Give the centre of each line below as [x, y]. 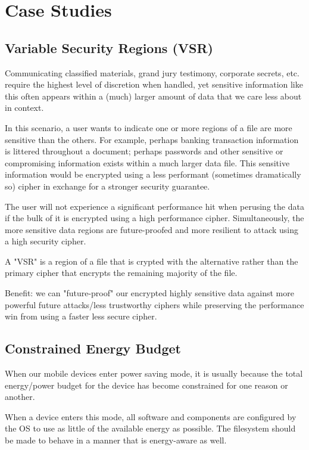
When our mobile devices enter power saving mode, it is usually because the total [154, 373]
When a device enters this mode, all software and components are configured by [151, 416]
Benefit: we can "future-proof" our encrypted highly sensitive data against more [149, 293]
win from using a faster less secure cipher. [81, 316]
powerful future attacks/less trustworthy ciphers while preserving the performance [154, 304]
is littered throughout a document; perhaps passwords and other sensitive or [144, 151]
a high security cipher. [46, 241]
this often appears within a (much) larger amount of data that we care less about [153, 96]
